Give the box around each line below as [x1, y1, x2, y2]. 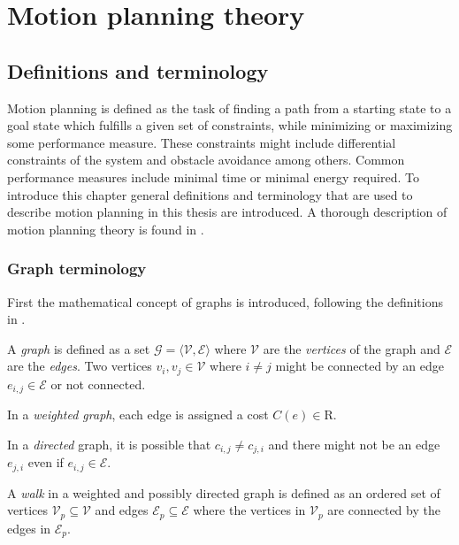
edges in [7, 518, 51, 537]
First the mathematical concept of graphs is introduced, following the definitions [7, 292, 443, 311]
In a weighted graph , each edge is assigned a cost [7, 405, 269, 424]
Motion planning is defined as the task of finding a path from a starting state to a [7, 98, 452, 117]
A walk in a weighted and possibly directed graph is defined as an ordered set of [7, 483, 440, 502]
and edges [95, 501, 149, 519]
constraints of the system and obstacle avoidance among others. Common [7, 150, 405, 169]
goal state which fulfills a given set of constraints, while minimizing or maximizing [7, 116, 453, 134]
